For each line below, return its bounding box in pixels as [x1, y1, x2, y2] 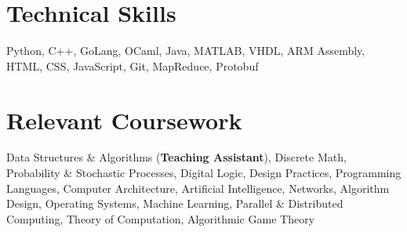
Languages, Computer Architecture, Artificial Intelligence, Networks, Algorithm [6, 179, 390, 196]
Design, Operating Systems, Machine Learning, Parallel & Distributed [6, 195, 343, 212]
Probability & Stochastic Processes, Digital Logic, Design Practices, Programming [6, 165, 402, 181]
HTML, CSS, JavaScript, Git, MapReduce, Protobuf [6, 57, 259, 74]
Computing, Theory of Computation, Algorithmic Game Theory [6, 210, 315, 227]
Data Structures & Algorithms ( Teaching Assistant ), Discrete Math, [6, 149, 347, 165]
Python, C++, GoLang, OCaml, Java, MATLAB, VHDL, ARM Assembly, [6, 42, 365, 59]
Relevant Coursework [6, 103, 242, 136]
